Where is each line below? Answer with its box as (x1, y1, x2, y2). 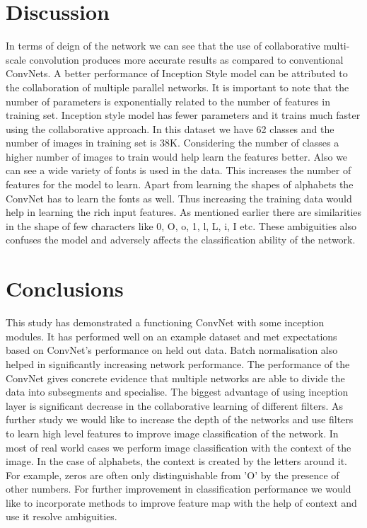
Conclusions (6, 274, 124, 303)
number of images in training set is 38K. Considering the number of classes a (6, 135, 339, 150)
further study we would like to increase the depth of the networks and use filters (6, 412, 354, 427)
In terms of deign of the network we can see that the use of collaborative (6, 38, 320, 53)
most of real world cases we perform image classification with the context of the (6, 440, 351, 454)
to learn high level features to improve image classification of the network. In (6, 425, 339, 440)
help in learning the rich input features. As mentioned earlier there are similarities (6, 205, 362, 219)
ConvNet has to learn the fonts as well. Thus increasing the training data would (6, 190, 352, 205)
